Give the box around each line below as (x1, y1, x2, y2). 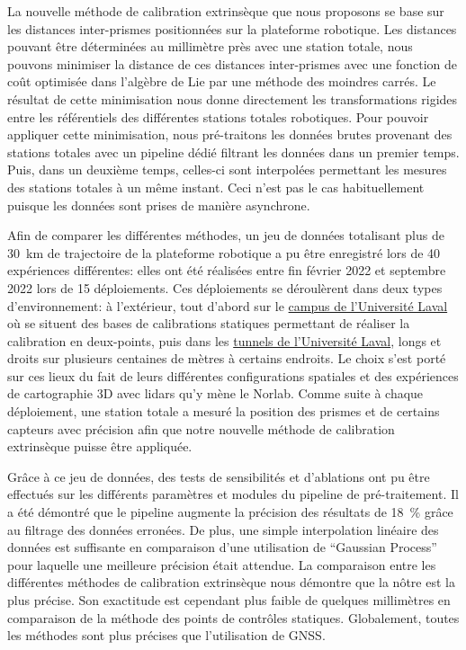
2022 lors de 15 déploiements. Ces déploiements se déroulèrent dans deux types (7, 278, 443, 297)
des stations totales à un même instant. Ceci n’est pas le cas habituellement (7, 177, 425, 196)
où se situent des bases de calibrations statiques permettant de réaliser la (7, 314, 410, 333)
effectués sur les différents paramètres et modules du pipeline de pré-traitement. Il (7, 485, 459, 503)
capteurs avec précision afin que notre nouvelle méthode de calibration (7, 419, 395, 438)
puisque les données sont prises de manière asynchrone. (7, 195, 310, 214)
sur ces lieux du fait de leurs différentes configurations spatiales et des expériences (7, 366, 459, 385)
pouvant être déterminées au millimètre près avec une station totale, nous (7, 37, 413, 56)
